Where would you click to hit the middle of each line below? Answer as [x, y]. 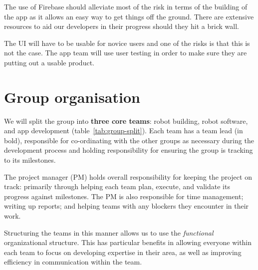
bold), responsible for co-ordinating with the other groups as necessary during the [129, 140]
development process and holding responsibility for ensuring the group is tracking [129, 150]
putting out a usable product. [49, 62]
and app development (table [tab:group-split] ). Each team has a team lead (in [124, 131]
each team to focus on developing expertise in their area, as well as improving [123, 252]
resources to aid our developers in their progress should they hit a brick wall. [122, 26]
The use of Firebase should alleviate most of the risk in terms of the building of [126, 6]
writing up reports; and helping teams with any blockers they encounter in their [127, 206]
